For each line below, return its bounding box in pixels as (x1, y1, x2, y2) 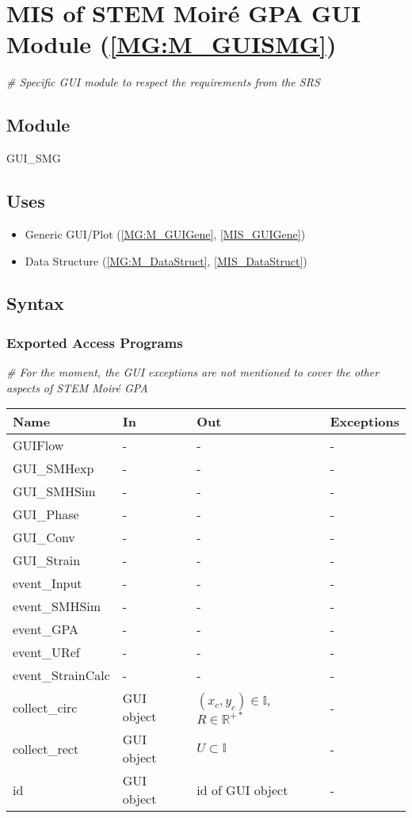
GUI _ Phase (13, 505, 79, 524)
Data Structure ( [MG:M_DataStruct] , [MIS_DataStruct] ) (25, 252, 307, 269)
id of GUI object (196, 780, 288, 799)
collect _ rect (13, 739, 79, 758)
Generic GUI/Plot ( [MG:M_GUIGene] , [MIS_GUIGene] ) (25, 225, 306, 242)
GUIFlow (13, 436, 64, 455)
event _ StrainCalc (13, 666, 110, 685)
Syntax (6, 291, 64, 315)
